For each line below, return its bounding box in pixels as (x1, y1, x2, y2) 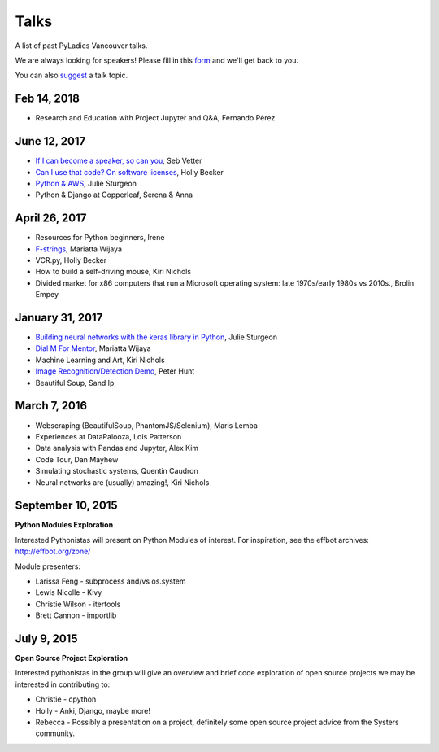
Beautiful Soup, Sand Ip (35, 378, 115, 387)
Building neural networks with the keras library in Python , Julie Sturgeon (35, 332, 278, 342)
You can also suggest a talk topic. (15, 70, 128, 81)
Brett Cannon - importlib (35, 610, 117, 620)
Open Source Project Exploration (15, 654, 128, 663)
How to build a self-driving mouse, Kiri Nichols (35, 267, 191, 277)
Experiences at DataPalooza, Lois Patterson (35, 431, 182, 441)
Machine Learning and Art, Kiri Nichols (35, 355, 166, 365)
